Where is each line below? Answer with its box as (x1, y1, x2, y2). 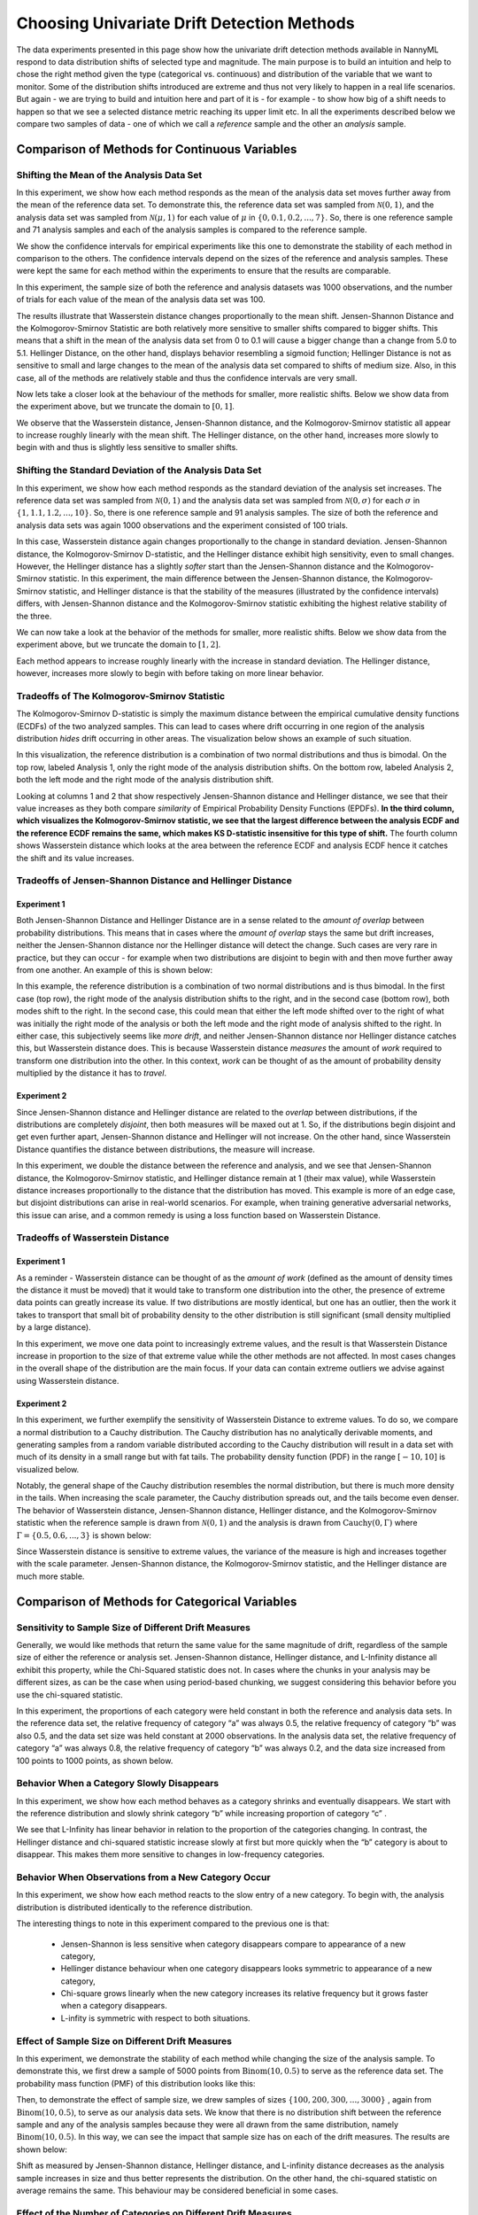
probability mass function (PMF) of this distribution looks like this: (16, 2078, 256, 2088)
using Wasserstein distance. (16, 1375, 119, 1386)
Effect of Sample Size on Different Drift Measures (16, 2034, 232, 2047)
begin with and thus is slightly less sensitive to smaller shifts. (16, 442, 238, 453)
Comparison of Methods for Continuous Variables (16, 142, 297, 157)
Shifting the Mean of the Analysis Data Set (16, 168, 203, 181)
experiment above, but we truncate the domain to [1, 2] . (16, 639, 221, 650)
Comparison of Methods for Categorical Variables (16, 1594, 297, 1609)
